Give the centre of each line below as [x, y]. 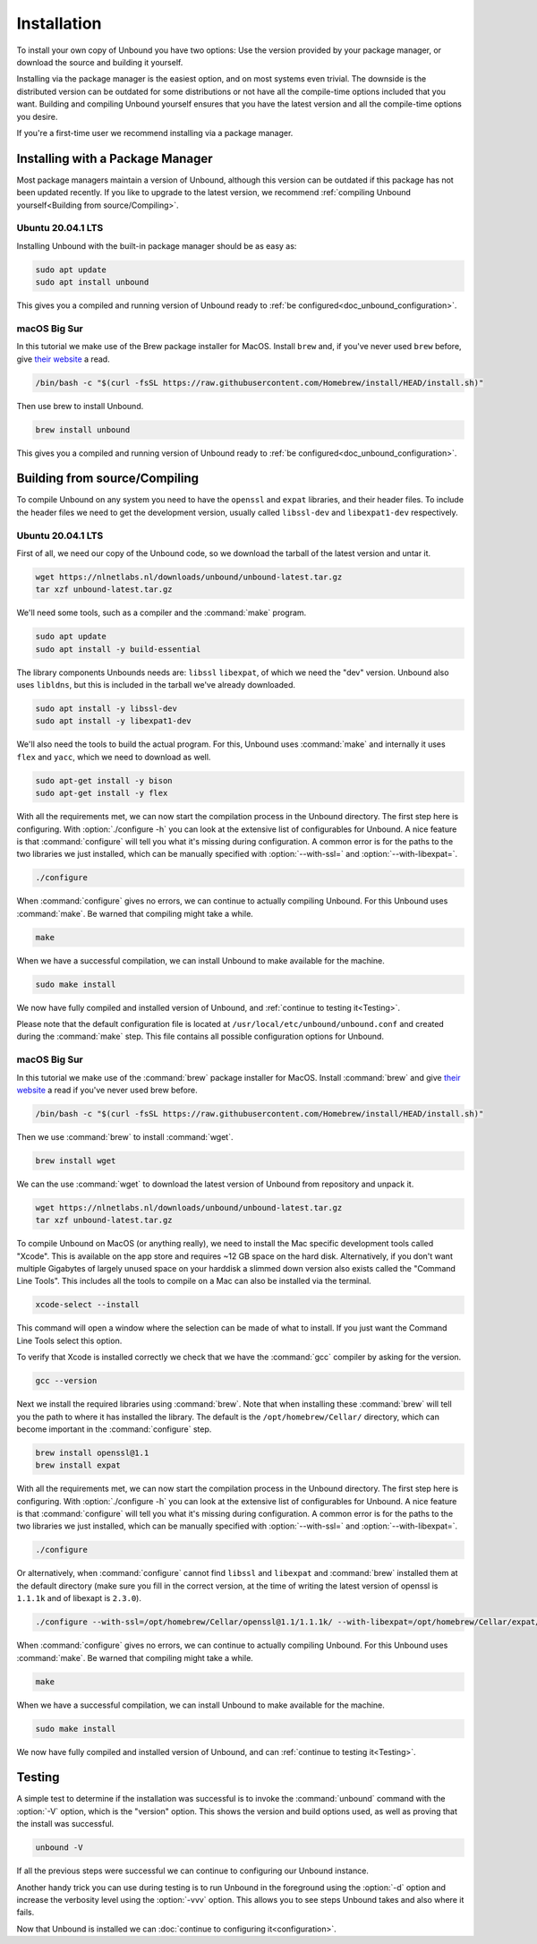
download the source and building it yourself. [100, 62]
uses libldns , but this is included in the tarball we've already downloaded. [156, 685]
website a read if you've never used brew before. [107, 1090]
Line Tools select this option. [69, 1340]
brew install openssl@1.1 [92, 1452]
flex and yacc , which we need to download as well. [114, 757]
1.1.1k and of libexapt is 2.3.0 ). [79, 1598]
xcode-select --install [88, 1305]
